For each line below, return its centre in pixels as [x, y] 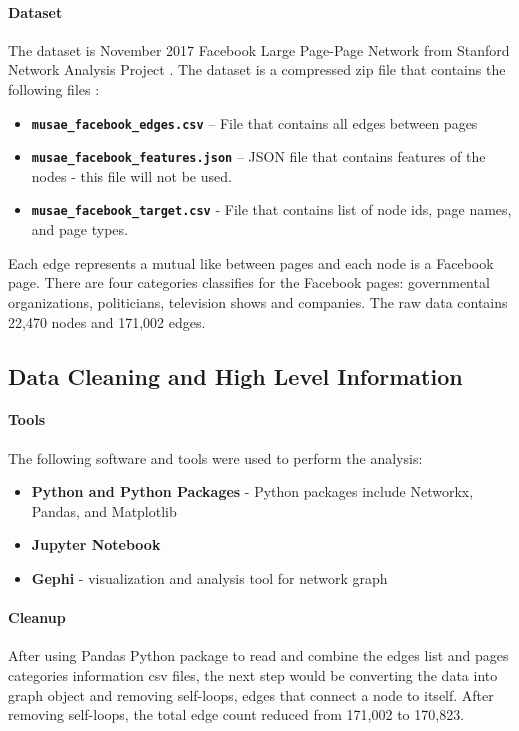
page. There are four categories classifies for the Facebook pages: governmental [249, 282]
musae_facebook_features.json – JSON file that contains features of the [258, 156]
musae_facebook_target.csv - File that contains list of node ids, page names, [271, 209]
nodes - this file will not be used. [131, 175]
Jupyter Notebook [96, 544]
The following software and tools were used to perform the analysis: [215, 457]
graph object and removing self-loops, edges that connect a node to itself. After [251, 694]
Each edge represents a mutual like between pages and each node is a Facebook [251, 262]
